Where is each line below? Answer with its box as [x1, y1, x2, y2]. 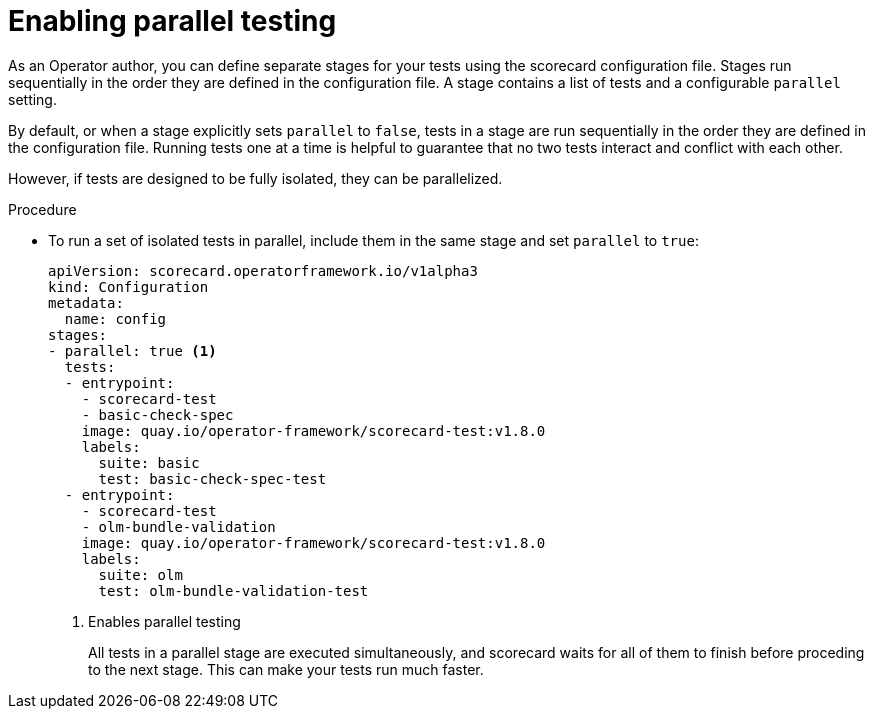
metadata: [48, 294, 124, 311]
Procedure [8, 200, 77, 218]
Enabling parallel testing [8, 4, 337, 38]
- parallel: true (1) [48, 342, 217, 359]
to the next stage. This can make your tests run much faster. [88, 660, 484, 678]
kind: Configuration [48, 278, 209, 295]
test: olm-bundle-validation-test [98, 582, 369, 599]
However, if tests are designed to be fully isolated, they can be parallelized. [8, 169, 503, 187]
